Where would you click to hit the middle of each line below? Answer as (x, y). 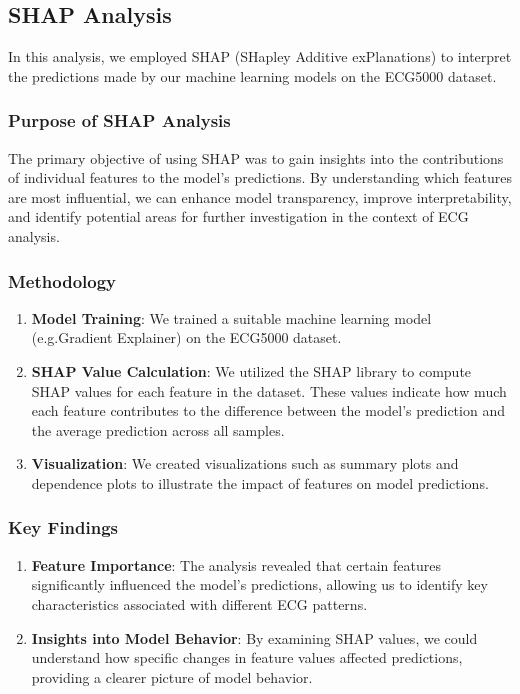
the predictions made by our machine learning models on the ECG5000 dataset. (252, 75)
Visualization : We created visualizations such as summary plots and (245, 463)
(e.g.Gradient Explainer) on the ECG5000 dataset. (186, 337)
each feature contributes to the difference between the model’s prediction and (268, 410)
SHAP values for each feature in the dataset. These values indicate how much (269, 390)
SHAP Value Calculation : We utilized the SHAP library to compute (251, 370)
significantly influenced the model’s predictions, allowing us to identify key (259, 584)
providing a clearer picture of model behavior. (172, 676)
